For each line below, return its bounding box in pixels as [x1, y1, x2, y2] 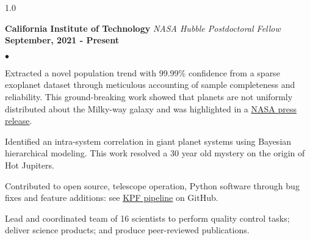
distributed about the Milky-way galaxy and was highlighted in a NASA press [5, 102, 297, 115]
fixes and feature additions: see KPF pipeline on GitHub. [5, 191, 218, 204]
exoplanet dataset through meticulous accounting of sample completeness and [5, 78, 295, 91]
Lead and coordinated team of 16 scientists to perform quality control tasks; [5, 211, 290, 224]
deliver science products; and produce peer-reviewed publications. [5, 224, 250, 236]
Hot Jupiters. [5, 158, 54, 171]
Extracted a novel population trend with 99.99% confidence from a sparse [5, 66, 280, 79]
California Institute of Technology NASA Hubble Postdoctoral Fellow [5, 21, 281, 34]
